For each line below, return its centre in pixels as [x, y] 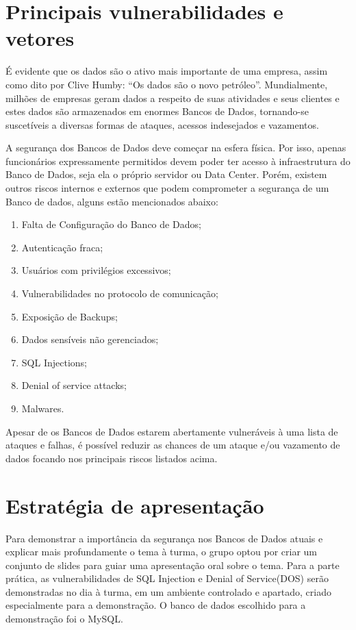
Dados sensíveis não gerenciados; [90, 339]
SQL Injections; [54, 362]
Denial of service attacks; [74, 385]
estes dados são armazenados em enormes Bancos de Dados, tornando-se [157, 111]
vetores [40, 38]
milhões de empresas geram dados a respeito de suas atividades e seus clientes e [173, 98]
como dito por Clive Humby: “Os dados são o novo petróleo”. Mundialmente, [167, 84]
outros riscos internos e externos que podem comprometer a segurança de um [167, 188]
